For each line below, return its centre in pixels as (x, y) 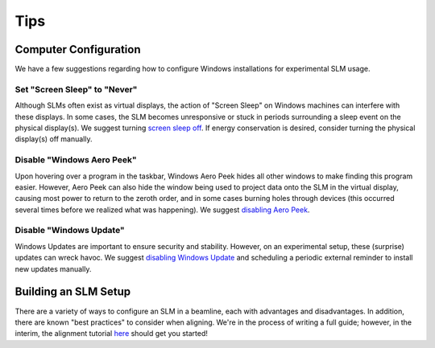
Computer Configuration (78, 49)
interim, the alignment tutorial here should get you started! (112, 334)
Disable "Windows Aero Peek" (76, 160)
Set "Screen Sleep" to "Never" (76, 89)
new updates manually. (53, 268)
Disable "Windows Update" (70, 231)
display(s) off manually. (54, 139)
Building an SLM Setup (73, 292)
